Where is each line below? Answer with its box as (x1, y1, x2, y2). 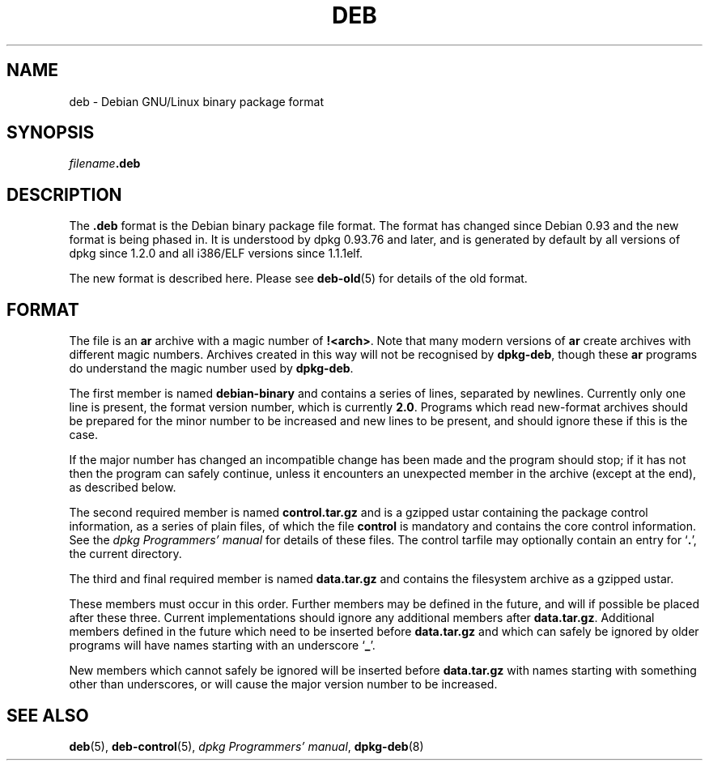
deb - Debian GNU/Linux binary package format (69, 94, 324, 109)
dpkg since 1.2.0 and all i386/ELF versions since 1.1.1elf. (69, 246, 363, 261)
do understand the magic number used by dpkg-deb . (69, 361, 354, 376)
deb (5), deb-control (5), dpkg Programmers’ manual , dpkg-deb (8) (69, 739, 424, 753)
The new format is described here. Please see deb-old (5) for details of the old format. (69, 271, 528, 286)
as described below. (69, 480, 176, 495)
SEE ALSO (6, 705, 89, 726)
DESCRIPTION (6, 184, 122, 205)
